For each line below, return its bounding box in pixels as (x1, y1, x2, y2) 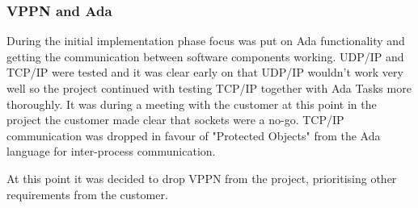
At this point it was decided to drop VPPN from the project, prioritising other (6, 169, 397, 186)
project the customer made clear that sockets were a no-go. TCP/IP (6, 111, 344, 128)
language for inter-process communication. (6, 143, 216, 160)
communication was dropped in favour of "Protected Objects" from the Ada (6, 127, 381, 144)
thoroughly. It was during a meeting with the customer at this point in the (6, 95, 377, 112)
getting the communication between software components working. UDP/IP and (6, 48, 404, 64)
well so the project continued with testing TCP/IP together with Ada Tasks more (6, 80, 412, 96)
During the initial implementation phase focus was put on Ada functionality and (6, 32, 405, 49)
